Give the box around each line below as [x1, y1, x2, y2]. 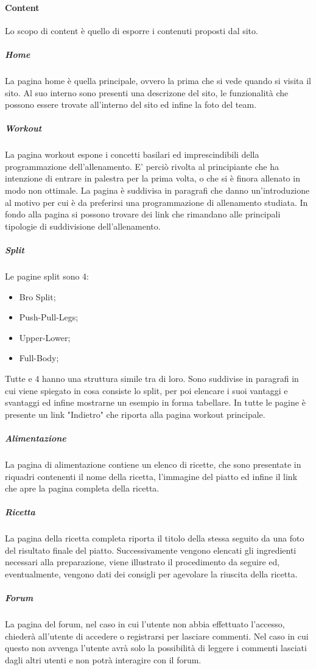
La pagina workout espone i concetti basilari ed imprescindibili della [5, 148, 259, 161]
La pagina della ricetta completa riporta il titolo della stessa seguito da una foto [5, 532, 304, 545]
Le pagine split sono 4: [5, 270, 90, 283]
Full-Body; [19, 351, 59, 364]
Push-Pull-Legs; [19, 311, 79, 323]
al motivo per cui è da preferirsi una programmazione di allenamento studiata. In [5, 196, 308, 208]
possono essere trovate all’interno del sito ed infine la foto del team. [5, 98, 257, 111]
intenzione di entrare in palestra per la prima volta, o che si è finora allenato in [5, 172, 300, 185]
